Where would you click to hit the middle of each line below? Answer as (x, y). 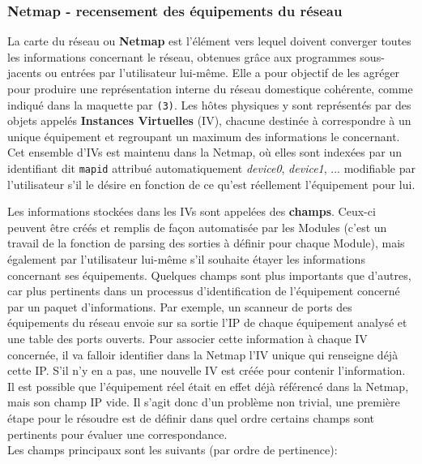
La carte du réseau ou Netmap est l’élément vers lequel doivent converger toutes (209, 41)
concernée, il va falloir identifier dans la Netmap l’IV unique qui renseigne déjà (203, 354)
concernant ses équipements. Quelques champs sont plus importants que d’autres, (209, 275)
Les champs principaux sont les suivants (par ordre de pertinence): (173, 450)
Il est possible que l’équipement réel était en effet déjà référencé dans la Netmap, (208, 386)
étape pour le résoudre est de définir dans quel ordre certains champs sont (191, 418)
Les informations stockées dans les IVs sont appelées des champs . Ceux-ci (192, 211)
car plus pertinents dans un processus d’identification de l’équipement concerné (204, 291)
